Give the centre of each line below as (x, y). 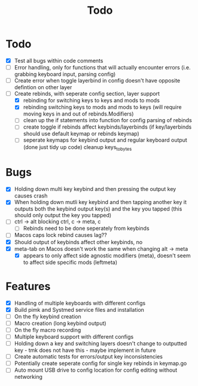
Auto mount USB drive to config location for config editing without (96, 370)
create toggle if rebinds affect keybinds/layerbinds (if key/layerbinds (107, 127)
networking (28, 377)
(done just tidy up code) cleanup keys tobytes (77, 148)
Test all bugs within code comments (59, 60)
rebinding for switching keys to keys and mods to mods (91, 101)
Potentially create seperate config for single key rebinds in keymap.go (100, 363)
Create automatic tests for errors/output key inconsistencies (88, 357)
